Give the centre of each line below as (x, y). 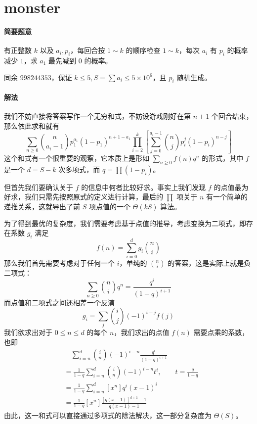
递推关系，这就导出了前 (42, 206)
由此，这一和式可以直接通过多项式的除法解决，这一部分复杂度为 (108, 415)
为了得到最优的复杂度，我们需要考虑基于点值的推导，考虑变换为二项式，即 (125, 223)
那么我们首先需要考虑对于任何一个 (59, 263)
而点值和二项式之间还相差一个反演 (59, 303)
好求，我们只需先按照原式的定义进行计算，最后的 (84, 197)
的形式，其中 (223, 158)
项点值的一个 (109, 206)
